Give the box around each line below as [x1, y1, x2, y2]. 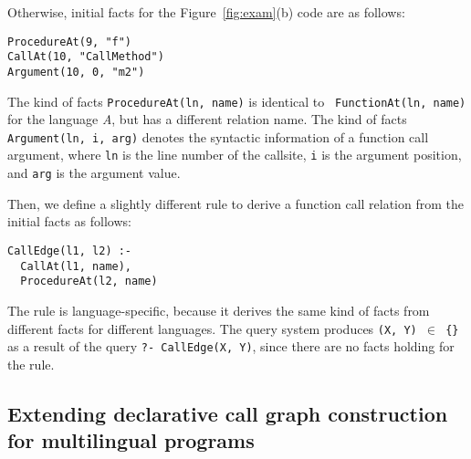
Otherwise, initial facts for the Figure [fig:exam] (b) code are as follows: [7, 3, 405, 21]
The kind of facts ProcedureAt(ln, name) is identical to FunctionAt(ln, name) [7, 91, 466, 110]
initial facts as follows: [7, 212, 131, 231]
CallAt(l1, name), [20, 259, 132, 273]
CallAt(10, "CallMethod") [7, 50, 164, 64]
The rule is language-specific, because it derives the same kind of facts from [7, 300, 430, 319]
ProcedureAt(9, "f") [7, 35, 132, 48]
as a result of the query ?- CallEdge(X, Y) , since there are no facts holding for [7, 337, 455, 356]
